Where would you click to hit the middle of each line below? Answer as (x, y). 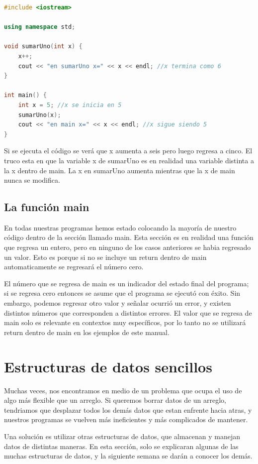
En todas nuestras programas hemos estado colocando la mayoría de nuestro (120, 227)
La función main (47, 207)
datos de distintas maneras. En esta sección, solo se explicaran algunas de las (121, 446)
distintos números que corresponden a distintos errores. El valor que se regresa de (128, 312)
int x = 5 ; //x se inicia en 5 (70, 105)
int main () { (25, 95)
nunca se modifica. (32, 180)
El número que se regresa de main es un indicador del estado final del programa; (127, 283)
